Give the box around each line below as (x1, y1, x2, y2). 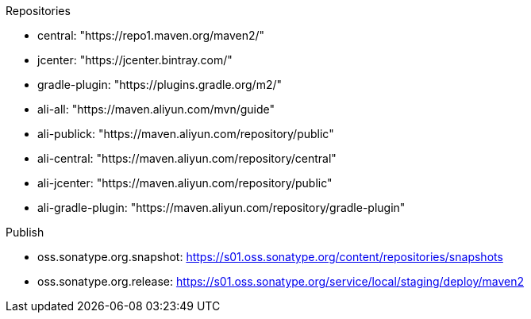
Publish (6, 225, 44, 239)
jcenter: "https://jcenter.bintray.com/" (37, 53, 233, 67)
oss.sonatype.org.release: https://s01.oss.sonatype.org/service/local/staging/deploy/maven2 (37, 275, 525, 288)
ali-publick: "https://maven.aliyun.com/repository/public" (37, 127, 334, 140)
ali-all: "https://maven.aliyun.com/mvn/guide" (37, 102, 275, 116)
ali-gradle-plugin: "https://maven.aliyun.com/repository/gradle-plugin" (37, 201, 406, 214)
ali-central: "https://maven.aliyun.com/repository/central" (37, 152, 337, 165)
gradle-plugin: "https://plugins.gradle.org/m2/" (37, 78, 283, 91)
